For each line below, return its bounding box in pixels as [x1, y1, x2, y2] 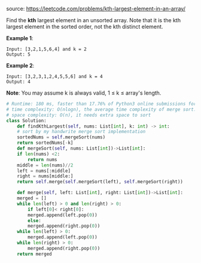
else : [28, 217, 42, 223]
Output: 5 [6, 52, 31, 58]
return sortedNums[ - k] [17, 140, 74, 146]
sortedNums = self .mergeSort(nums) [17, 134, 106, 140]
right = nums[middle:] [17, 173, 74, 179]
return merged [17, 251, 52, 257]
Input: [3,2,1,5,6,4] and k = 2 [6, 46, 87, 52]
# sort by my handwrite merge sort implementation [17, 129, 146, 135]
